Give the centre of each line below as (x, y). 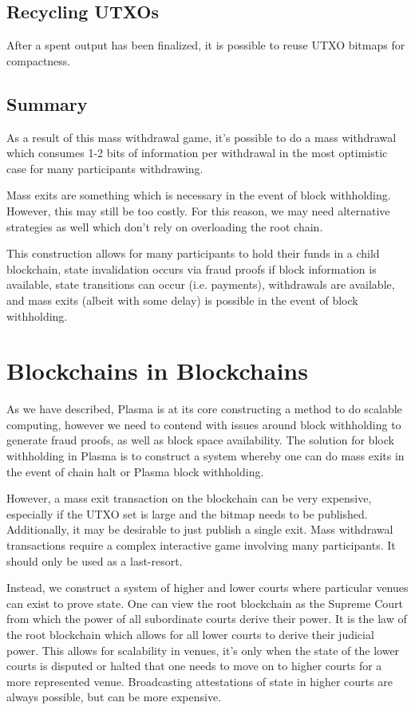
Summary (47, 103)
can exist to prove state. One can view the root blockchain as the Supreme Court (205, 603)
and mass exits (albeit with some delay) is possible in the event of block (182, 300)
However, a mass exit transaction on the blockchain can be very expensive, (189, 498)
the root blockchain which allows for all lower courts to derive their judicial (190, 634)
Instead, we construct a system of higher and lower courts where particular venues (207, 588)
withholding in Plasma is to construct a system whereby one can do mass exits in (206, 456)
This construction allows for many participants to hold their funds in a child (193, 253)
